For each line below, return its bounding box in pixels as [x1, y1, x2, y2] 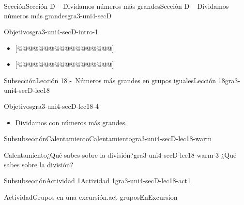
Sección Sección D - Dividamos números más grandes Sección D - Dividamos [4, 1, 229, 11]
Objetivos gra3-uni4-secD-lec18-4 [4, 101, 99, 111]
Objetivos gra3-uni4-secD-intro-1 [4, 27, 98, 37]
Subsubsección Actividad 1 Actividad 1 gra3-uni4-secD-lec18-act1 [4, 176, 191, 186]
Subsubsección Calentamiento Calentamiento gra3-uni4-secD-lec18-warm [4, 133, 212, 144]
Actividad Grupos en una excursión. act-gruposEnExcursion [4, 191, 178, 202]
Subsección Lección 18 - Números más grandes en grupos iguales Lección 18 [4, 75, 225, 85]
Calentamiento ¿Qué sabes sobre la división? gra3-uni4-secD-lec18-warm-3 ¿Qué [4, 149, 237, 160]
